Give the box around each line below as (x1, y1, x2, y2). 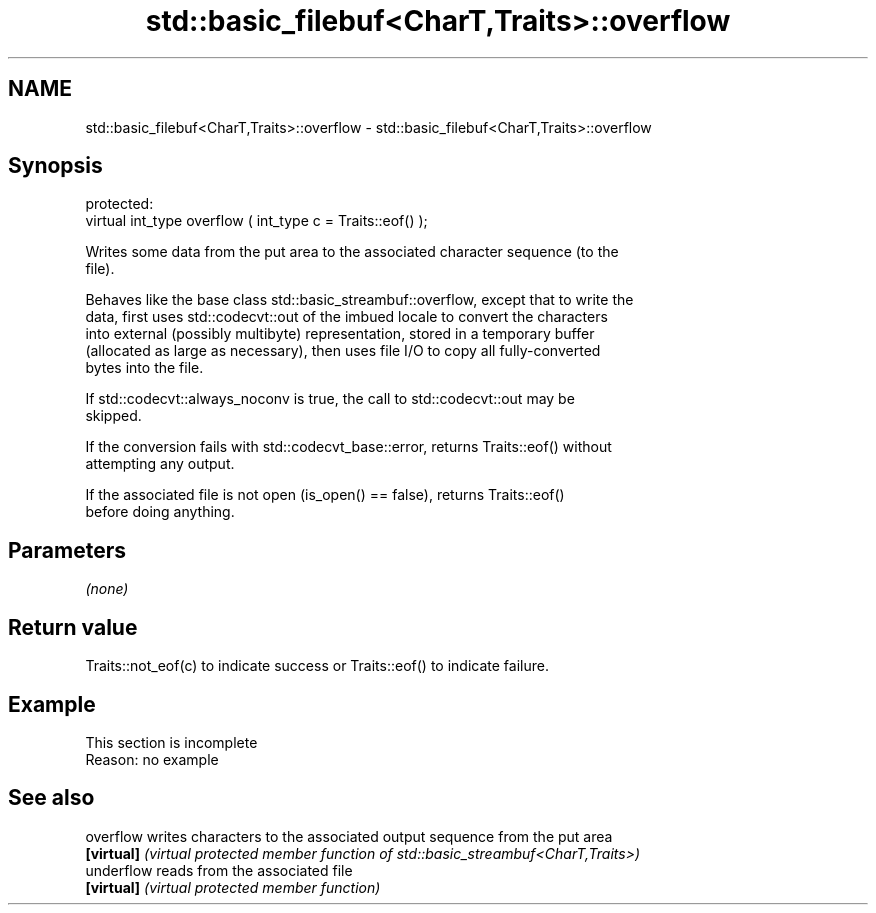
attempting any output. (85, 455, 235, 473)
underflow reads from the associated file (85, 861, 353, 879)
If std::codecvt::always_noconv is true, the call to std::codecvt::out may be (85, 390, 575, 408)
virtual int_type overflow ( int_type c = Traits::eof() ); (85, 212, 428, 230)
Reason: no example (85, 750, 219, 768)
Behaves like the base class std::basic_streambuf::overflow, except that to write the (85, 291, 634, 309)
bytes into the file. (85, 359, 204, 377)
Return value (8, 614, 138, 640)
